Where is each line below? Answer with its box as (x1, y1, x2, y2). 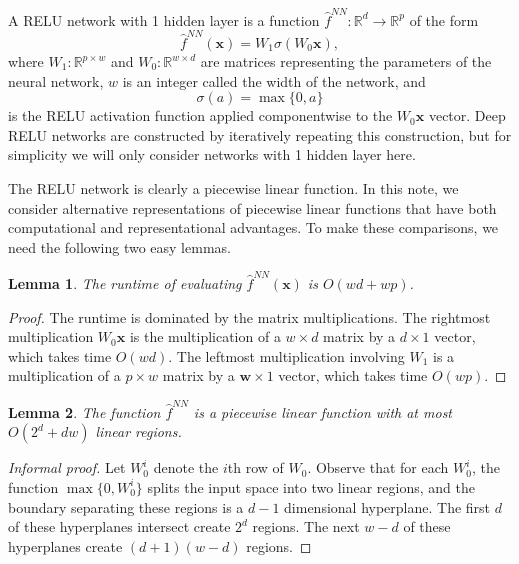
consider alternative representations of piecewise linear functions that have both (8, 197, 497, 218)
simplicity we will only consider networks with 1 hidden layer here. (8, 144, 416, 165)
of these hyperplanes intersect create (8, 516, 231, 537)
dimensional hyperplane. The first (284, 496, 491, 517)
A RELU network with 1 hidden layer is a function (8, 9, 320, 30)
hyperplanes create (8, 535, 123, 556)
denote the (153, 457, 219, 478)
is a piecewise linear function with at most (193, 401, 453, 422)
